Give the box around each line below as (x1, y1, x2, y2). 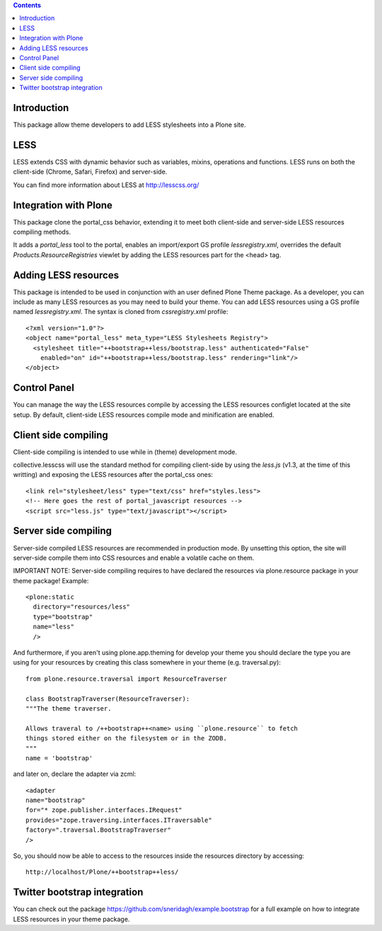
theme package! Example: (13, 576, 89, 585)
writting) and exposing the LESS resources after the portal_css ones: (13, 470, 214, 479)
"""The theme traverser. (25, 704, 112, 712)
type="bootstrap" (33, 613, 93, 621)
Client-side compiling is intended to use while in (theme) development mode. (13, 447, 237, 456)
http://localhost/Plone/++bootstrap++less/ (25, 868, 179, 876)
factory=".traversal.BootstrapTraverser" (25, 826, 171, 834)
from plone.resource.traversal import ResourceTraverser (25, 675, 228, 683)
